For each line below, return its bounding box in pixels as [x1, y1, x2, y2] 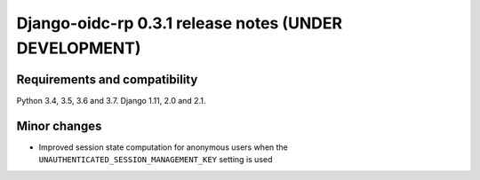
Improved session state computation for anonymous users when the [38, 142, 289, 153]
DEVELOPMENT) [16, 38, 141, 58]
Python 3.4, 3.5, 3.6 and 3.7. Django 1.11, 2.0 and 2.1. [16, 95, 206, 106]
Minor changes [16, 118, 102, 133]
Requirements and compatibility [16, 72, 198, 87]
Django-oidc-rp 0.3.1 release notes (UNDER [16, 13, 342, 33]
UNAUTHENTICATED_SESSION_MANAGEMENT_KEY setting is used [38, 154, 273, 165]
